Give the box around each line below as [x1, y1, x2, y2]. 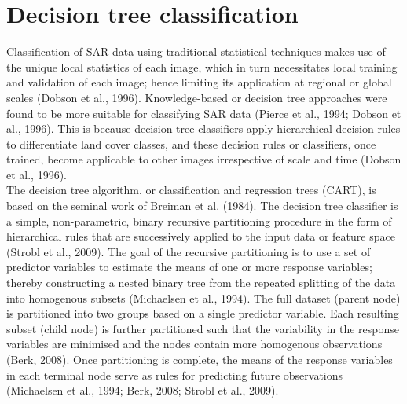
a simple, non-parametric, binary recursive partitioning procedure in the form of [6, 212, 392, 229]
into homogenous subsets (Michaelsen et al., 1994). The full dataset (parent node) [6, 289, 401, 306]
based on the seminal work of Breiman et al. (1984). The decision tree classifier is [6, 197, 398, 214]
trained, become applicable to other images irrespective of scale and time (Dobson [6, 151, 401, 167]
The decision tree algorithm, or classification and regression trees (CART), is [6, 182, 376, 198]
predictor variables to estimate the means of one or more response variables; [6, 259, 372, 275]
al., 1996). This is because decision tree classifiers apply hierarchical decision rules [6, 120, 401, 137]
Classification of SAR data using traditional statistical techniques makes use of [6, 43, 386, 60]
